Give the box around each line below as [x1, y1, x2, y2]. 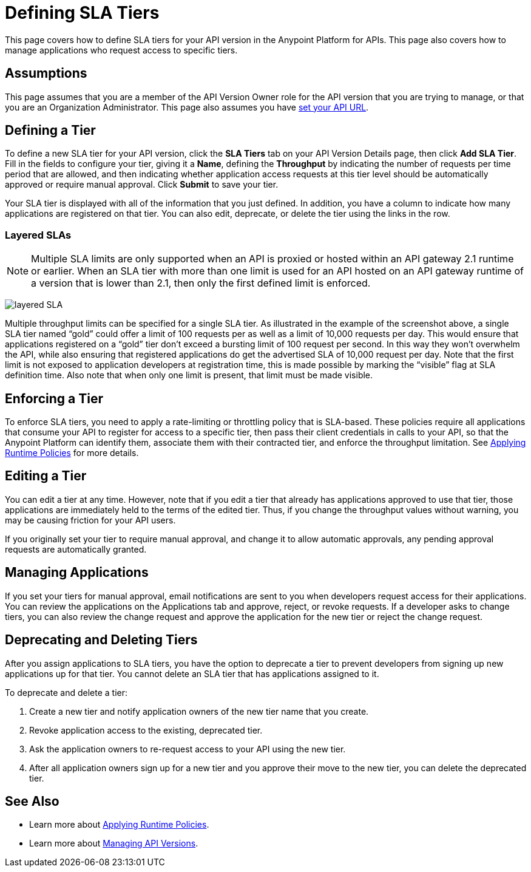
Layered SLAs [5, 228, 72, 241]
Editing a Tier [5, 468, 87, 484]
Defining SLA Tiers [5, 2, 160, 23]
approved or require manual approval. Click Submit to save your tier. [5, 179, 279, 190]
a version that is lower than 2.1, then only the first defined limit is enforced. [31, 277, 371, 290]
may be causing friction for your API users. [5, 514, 176, 525]
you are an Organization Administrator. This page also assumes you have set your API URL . [5, 101, 369, 112]
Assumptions [5, 66, 87, 81]
